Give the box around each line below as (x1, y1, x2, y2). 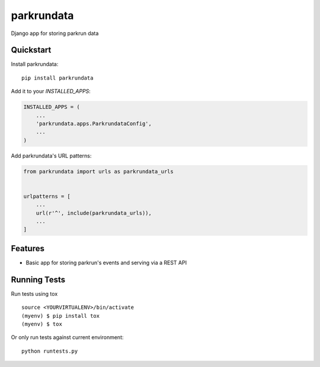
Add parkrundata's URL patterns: (11, 152, 92, 159)
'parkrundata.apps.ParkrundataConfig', (36, 121, 152, 127)
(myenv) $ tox (21, 321, 62, 328)
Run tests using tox (11, 290, 58, 297)
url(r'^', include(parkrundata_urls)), (36, 210, 152, 216)
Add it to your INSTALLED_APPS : (11, 88, 91, 95)
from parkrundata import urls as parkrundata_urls (23, 168, 174, 175)
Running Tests (11, 274, 65, 284)
